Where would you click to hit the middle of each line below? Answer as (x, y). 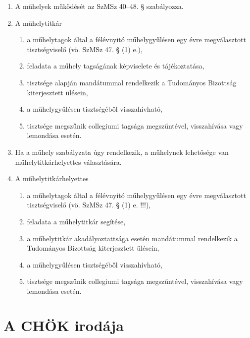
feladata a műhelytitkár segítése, (76, 221)
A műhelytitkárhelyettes (52, 178)
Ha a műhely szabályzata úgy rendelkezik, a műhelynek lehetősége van (122, 152)
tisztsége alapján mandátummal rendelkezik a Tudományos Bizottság (132, 82)
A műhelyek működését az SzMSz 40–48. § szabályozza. (99, 6)
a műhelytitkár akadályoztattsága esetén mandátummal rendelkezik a (132, 238)
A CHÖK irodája (64, 325)
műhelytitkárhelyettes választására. (68, 162)
